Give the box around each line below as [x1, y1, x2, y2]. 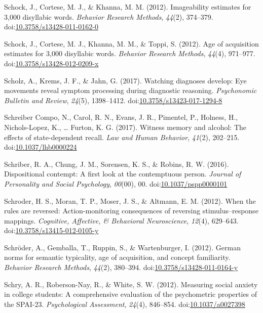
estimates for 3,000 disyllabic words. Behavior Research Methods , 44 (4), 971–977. [4, 48, 255, 59]
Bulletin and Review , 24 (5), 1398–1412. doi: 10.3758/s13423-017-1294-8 [4, 95, 222, 105]
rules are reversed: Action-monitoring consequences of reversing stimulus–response [4, 205, 258, 216]
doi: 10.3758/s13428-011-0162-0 [4, 21, 98, 32]
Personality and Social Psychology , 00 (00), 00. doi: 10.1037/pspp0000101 [4, 178, 228, 189]
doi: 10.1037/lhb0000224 [4, 142, 77, 152]
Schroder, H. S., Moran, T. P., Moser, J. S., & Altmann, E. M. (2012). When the [4, 195, 256, 206]
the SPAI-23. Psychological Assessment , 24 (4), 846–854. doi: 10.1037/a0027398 [4, 298, 245, 309]
